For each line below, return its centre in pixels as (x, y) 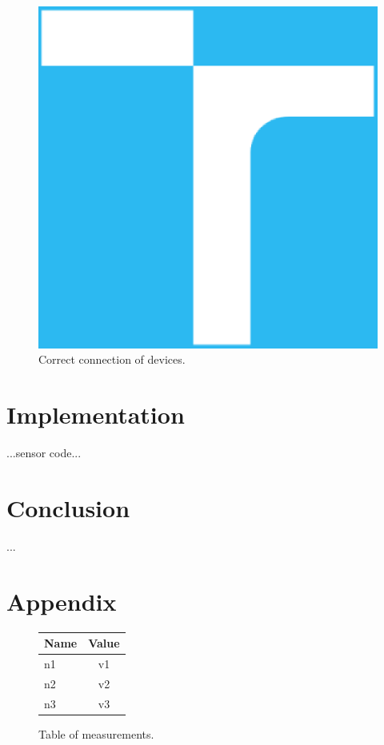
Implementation (96, 414)
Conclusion (68, 507)
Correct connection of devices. (112, 359)
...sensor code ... (44, 453)
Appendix (62, 601)
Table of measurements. (96, 733)
